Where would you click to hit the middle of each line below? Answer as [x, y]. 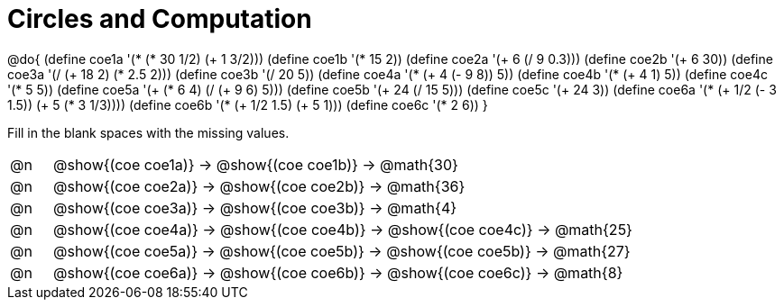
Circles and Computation [160, 19]
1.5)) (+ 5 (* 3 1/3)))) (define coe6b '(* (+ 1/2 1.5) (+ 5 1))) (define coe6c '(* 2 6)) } [248, 104]
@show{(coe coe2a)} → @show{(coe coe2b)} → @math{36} [259, 186]
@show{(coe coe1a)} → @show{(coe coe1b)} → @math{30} [255, 164]
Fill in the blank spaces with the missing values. [148, 132]
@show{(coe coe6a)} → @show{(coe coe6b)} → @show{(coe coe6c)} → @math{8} [338, 272]
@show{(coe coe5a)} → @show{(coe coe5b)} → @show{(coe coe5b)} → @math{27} [341, 251]
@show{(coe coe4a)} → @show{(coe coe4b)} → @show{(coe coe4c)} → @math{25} [342, 229]
